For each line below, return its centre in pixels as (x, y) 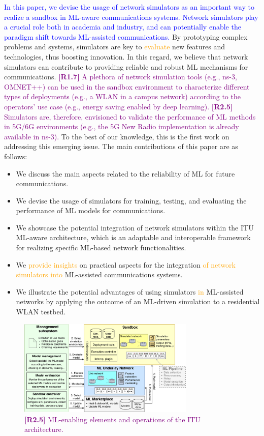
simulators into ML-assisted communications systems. (99, 274)
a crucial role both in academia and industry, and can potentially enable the (123, 27)
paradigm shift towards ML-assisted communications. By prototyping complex (126, 36)
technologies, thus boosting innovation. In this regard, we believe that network (126, 56)
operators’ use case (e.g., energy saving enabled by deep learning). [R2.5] (119, 106)
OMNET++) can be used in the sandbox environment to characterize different (127, 86)
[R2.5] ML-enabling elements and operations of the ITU (112, 419)
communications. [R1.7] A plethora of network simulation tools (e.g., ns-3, (121, 77)
